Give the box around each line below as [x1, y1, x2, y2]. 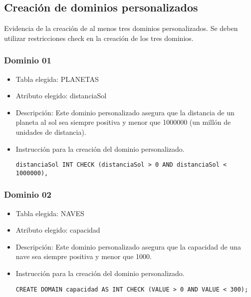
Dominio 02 [4, 188, 51, 201]
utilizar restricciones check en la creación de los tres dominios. [4, 32, 194, 43]
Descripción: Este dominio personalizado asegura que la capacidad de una [15, 241, 241, 252]
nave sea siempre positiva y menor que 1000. [15, 251, 152, 262]
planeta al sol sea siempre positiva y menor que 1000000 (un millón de [15, 117, 231, 127]
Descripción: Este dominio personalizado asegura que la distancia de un [15, 107, 235, 117]
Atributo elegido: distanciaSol [15, 90, 107, 101]
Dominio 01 [4, 54, 51, 66]
